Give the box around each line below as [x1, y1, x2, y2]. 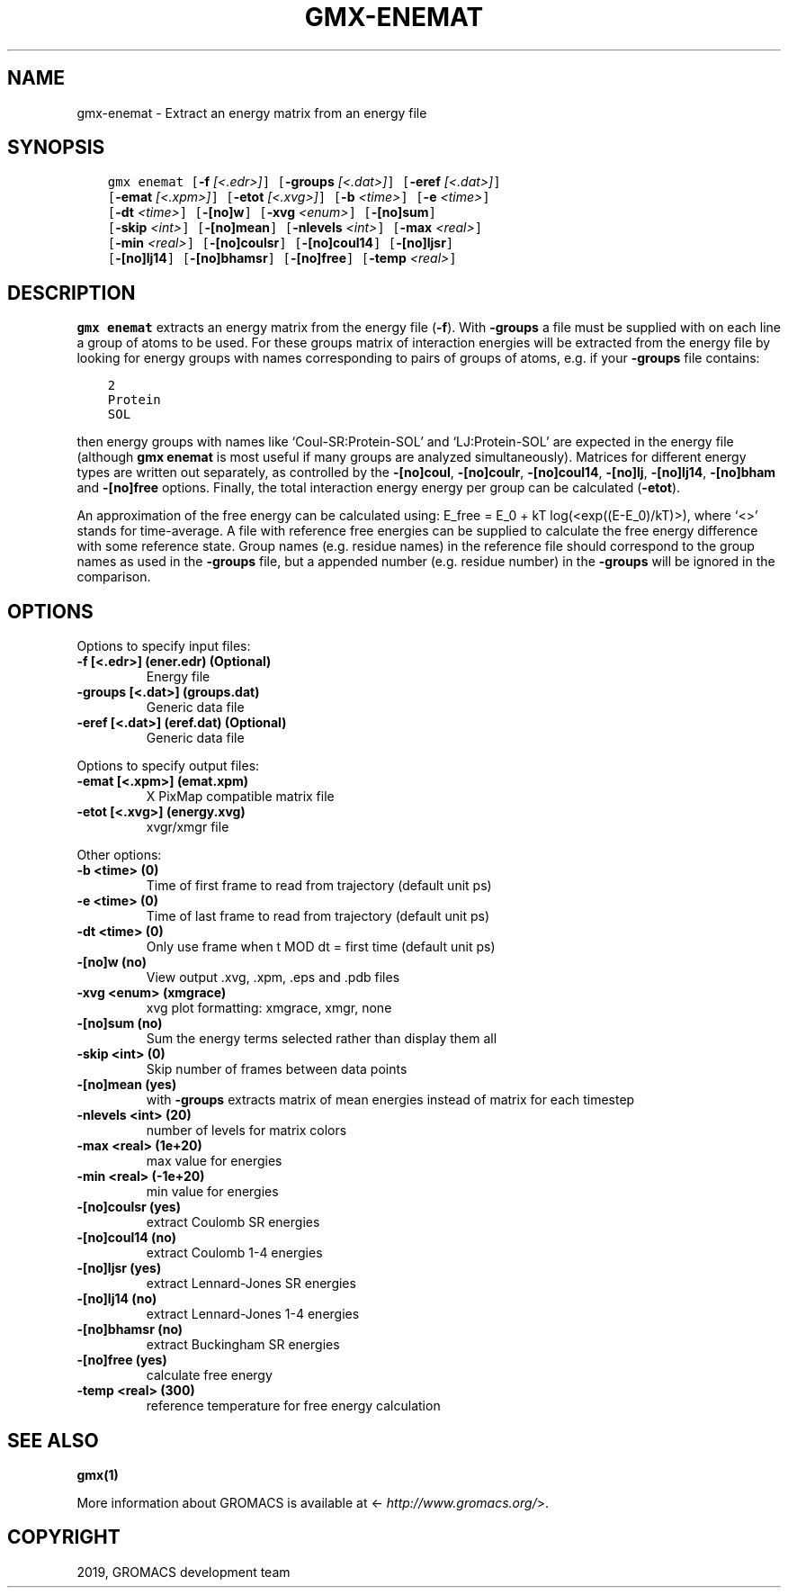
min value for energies [146, 1184, 279, 1200]
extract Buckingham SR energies [146, 1337, 340, 1353]
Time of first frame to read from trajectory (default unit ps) [146, 878, 492, 894]
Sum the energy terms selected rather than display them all [146, 1031, 497, 1047]
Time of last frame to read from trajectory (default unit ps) [146, 908, 490, 924]
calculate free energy [146, 1367, 273, 1383]
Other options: [76, 847, 162, 863]
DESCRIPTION [7, 281, 136, 304]
